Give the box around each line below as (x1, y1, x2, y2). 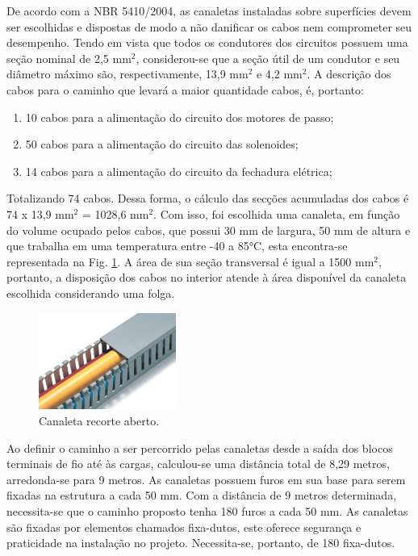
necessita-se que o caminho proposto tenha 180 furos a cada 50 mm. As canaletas (6, 503, 408, 520)
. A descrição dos (307, 65, 391, 82)
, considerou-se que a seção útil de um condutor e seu (136, 49, 400, 66)
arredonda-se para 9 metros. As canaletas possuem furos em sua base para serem (6, 470, 406, 487)
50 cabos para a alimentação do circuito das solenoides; (25, 136, 299, 153)
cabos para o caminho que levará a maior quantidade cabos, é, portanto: (6, 81, 364, 98)
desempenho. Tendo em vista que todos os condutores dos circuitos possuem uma (6, 34, 408, 51)
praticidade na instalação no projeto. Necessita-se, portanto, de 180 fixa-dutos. (6, 534, 395, 551)
